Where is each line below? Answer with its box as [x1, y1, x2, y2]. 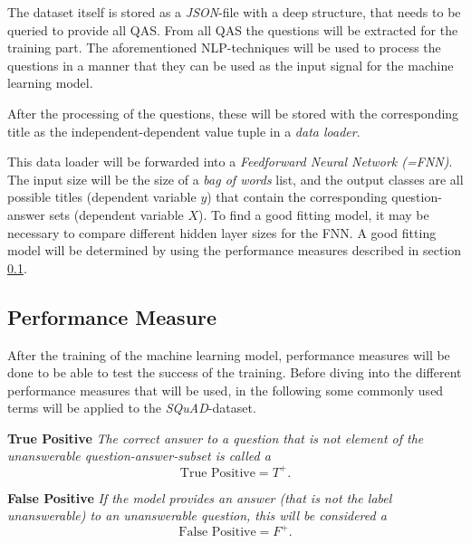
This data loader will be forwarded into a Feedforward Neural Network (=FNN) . [7, 152, 453, 171]
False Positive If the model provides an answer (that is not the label [7, 488, 392, 507]
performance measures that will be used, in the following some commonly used [7, 380, 444, 399]
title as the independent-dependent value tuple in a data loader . [7, 121, 360, 140]
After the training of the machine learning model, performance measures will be [7, 345, 450, 364]
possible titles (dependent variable [7, 187, 197, 206]
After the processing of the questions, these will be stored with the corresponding [7, 103, 459, 122]
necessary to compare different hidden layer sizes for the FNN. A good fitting [7, 223, 437, 242]
